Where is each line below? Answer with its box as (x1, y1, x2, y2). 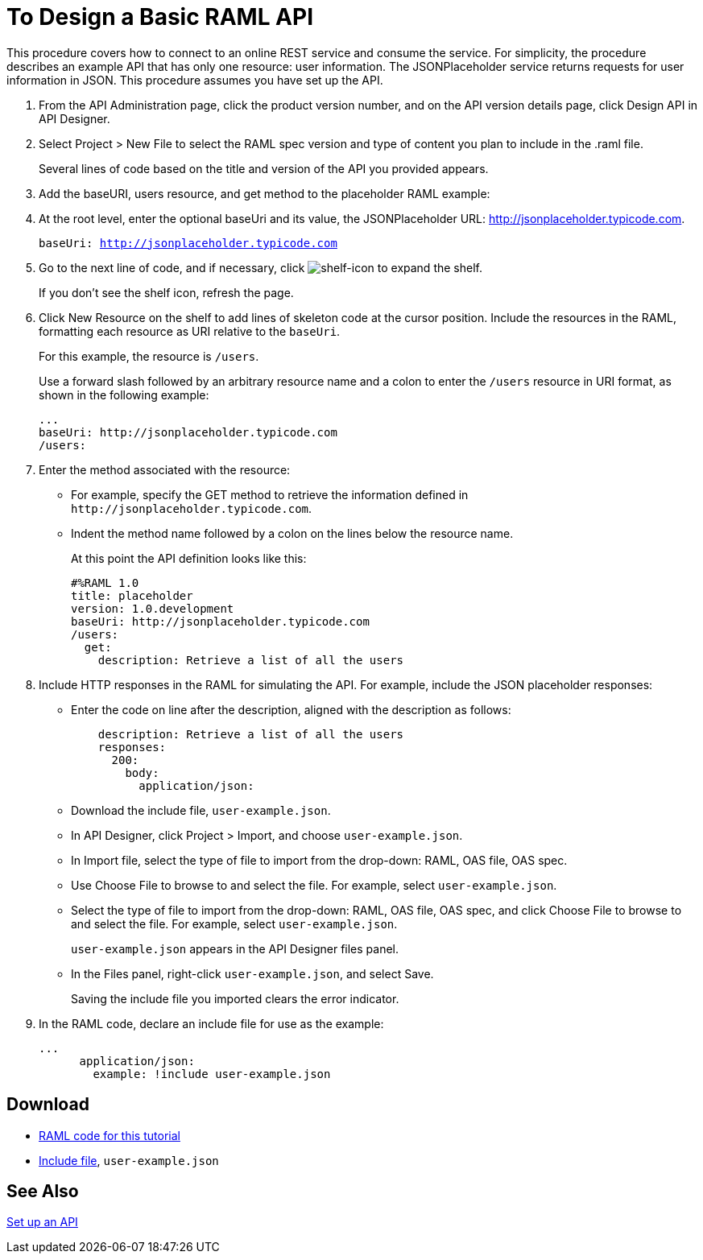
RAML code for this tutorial (39, 1128, 180, 1142)
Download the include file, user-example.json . (71, 803, 331, 817)
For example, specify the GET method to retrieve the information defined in (71, 487, 469, 502)
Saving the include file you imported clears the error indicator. (71, 991, 399, 1006)
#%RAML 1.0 (71, 576, 139, 589)
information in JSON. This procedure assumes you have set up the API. (6, 72, 383, 87)
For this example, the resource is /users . (39, 349, 259, 363)
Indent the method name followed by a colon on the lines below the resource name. (71, 526, 514, 540)
